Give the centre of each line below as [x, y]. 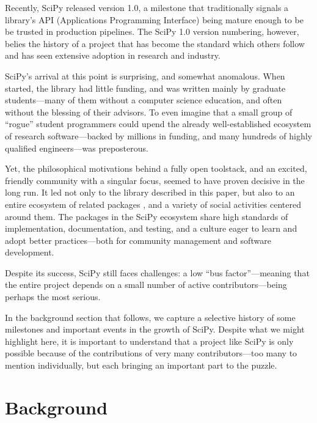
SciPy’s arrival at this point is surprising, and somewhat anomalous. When [145, 75]
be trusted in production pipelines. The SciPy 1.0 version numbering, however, [152, 31]
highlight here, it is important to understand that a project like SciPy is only [149, 341]
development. [30, 252]
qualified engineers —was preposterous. [77, 148]
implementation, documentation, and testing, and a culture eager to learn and [151, 228]
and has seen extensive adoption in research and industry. [113, 55]
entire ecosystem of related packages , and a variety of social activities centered [153, 204]
